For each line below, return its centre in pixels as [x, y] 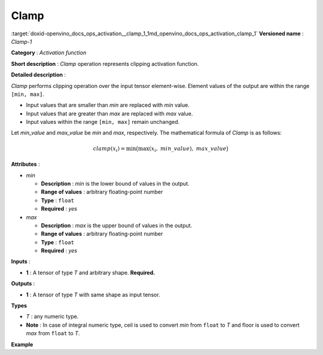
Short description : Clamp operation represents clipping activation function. [105, 63]
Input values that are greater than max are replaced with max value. [109, 113]
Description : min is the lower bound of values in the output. [115, 183]
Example [22, 344]
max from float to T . [53, 333]
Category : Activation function [49, 53]
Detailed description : [38, 75]
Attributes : [25, 164]
